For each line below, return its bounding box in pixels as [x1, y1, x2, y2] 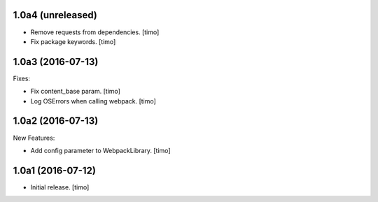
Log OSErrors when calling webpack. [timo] [30, 96, 157, 105]
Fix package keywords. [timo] [30, 37, 116, 45]
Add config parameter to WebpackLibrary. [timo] [30, 146, 171, 154]
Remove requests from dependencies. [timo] [30, 28, 160, 36]
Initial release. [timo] [30, 182, 90, 192]
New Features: [13, 134, 55, 142]
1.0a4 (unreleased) [13, 9, 97, 21]
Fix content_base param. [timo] [30, 87, 120, 96]
